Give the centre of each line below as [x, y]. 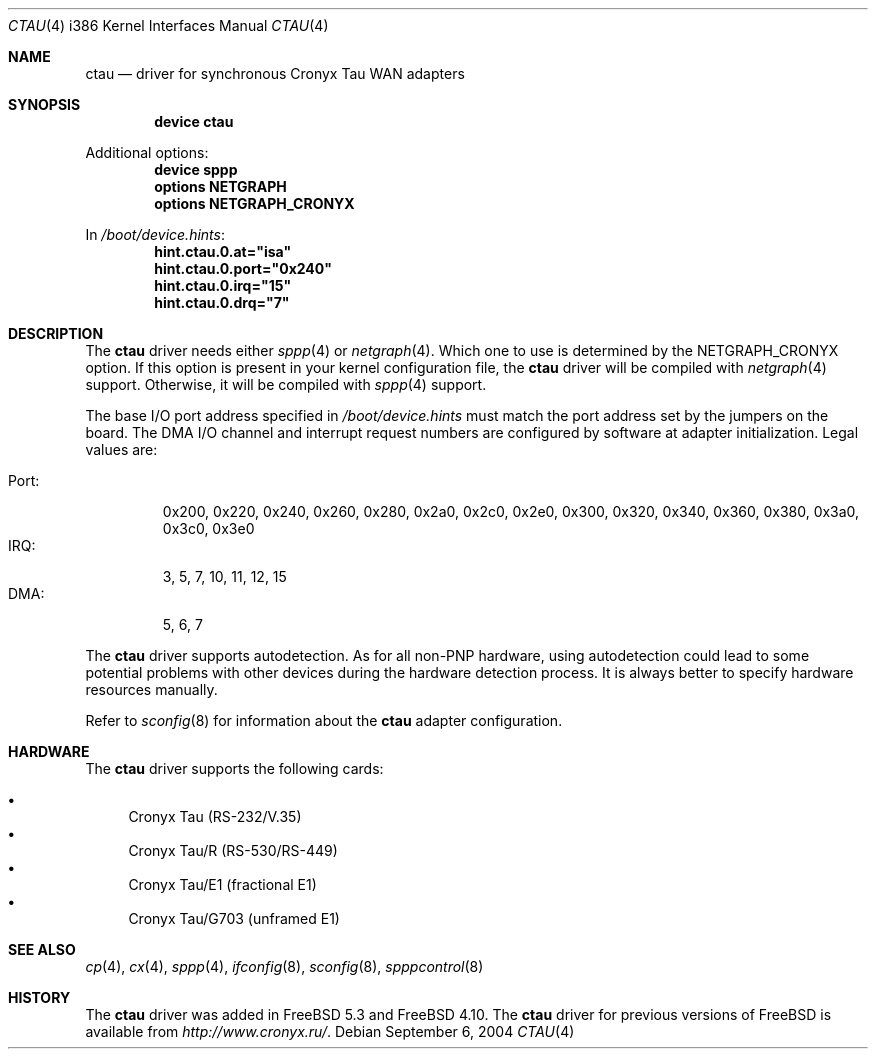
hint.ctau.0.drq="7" [222, 302]
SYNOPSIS [44, 104]
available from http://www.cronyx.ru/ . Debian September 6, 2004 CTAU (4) [330, 1031]
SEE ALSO [42, 949]
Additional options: [147, 152]
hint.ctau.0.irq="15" [223, 285]
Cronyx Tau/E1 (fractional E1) [222, 884]
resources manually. [151, 689]
